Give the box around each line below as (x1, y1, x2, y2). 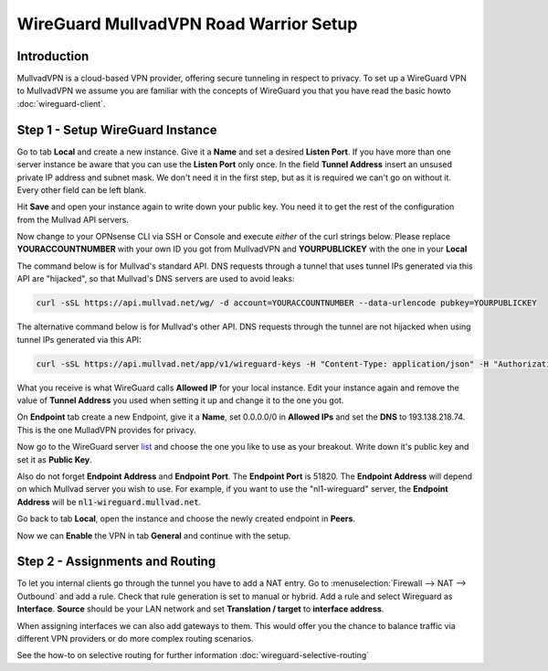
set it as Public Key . (16, 453, 93, 465)
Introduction (16, 48, 90, 64)
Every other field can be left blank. (16, 184, 147, 196)
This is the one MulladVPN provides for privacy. (16, 424, 196, 435)
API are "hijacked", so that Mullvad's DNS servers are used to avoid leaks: (16, 273, 295, 284)
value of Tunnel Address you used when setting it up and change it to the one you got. (16, 394, 344, 406)
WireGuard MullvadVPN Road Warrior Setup (16, 14, 358, 34)
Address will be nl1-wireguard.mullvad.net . (16, 496, 202, 507)
